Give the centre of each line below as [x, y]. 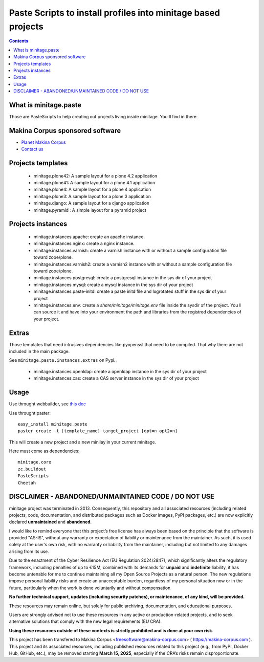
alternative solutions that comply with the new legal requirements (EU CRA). [86, 621]
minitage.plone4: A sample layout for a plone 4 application [92, 189]
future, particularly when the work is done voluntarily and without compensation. [90, 588]
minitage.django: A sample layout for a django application [91, 203]
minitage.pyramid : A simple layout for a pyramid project [90, 210]
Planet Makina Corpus [44, 142]
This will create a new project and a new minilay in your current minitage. [83, 442]
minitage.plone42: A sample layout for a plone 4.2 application [95, 176]
